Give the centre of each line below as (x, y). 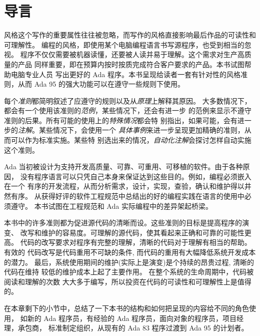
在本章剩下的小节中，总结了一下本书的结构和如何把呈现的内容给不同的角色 (126, 308)
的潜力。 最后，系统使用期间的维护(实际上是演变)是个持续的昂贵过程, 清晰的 (129, 262)
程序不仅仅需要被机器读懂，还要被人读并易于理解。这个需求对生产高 (132, 54)
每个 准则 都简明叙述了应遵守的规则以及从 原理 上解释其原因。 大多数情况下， (128, 100)
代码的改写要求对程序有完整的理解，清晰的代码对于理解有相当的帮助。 (136, 242)
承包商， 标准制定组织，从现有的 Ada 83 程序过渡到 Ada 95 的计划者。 (133, 328)
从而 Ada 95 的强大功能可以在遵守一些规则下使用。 (101, 84)
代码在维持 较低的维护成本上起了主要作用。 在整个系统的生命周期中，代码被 (129, 272)
